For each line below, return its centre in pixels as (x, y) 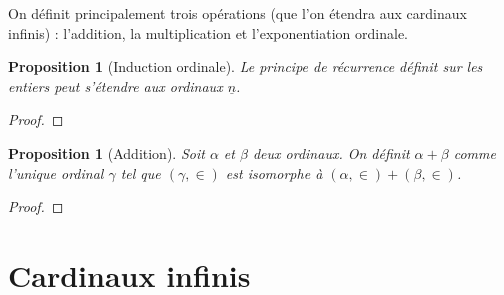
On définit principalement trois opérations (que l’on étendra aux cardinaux (237, 13)
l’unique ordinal (56, 172)
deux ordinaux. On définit (331, 152)
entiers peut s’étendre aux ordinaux (115, 85)
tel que (140, 172)
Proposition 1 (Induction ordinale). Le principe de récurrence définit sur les (245, 66)
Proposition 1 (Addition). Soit (106, 152)
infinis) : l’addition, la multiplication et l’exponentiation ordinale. (208, 32)
